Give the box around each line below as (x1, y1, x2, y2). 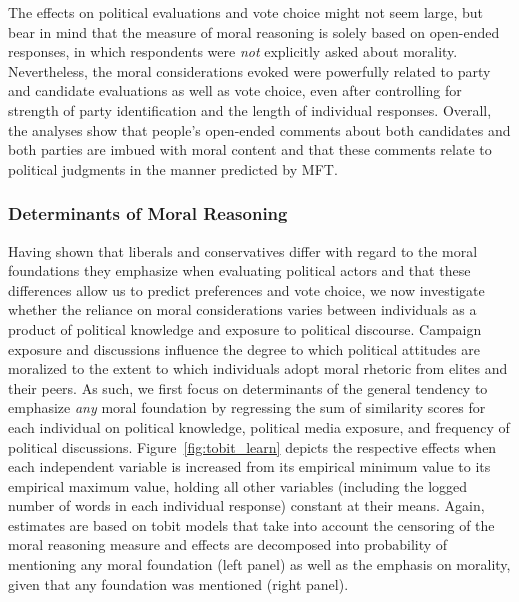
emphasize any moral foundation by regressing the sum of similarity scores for (8, 397, 486, 418)
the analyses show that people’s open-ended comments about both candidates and (8, 119, 511, 140)
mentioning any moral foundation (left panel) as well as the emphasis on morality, (8, 554, 511, 575)
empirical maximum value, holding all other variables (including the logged (8, 475, 468, 496)
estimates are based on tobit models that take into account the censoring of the (8, 514, 495, 535)
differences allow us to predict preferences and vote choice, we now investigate (8, 279, 485, 300)
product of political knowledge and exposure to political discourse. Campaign (8, 318, 482, 339)
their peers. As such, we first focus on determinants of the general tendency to (8, 377, 488, 398)
